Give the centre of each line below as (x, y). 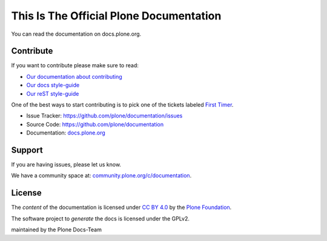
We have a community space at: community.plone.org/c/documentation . (101, 176)
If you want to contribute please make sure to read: (75, 65)
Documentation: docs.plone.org (66, 133)
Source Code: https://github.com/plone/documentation (95, 124)
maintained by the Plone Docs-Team (57, 229)
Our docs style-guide (53, 85)
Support (27, 150)
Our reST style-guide (53, 93)
